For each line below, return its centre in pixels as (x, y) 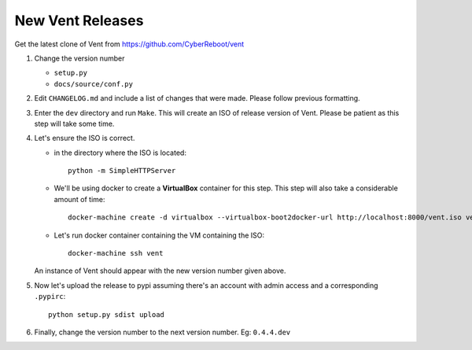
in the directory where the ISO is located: (120, 153)
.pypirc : (50, 297)
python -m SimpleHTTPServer (122, 171)
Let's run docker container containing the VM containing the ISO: (159, 235)
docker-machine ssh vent (116, 253)
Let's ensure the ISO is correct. (85, 138)
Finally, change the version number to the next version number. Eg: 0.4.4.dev (162, 332)
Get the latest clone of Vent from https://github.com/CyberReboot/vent (129, 44)
